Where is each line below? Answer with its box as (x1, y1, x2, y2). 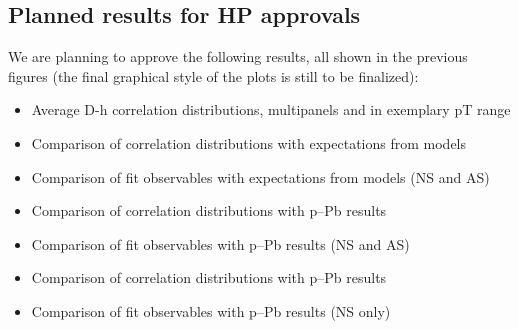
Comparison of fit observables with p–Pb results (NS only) (31, 300, 391, 321)
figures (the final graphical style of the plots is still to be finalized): (8, 65, 419, 86)
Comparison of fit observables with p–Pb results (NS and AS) (31, 233, 410, 254)
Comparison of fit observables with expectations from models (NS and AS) (31, 166, 490, 187)
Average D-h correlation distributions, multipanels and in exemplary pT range (31, 99, 511, 120)
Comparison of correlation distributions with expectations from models (31, 132, 467, 153)
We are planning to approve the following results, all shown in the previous (8, 46, 468, 67)
